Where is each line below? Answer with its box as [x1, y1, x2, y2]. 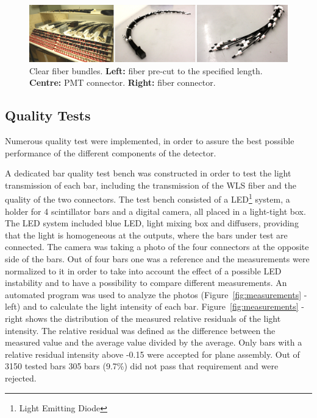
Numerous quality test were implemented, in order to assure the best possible [5, 134, 294, 147]
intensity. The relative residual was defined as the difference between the [5, 324, 276, 336]
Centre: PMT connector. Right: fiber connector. [29, 76, 216, 89]
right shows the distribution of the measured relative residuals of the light [5, 312, 281, 324]
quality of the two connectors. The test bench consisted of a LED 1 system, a [5, 191, 290, 205]
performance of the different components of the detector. [5, 146, 216, 159]
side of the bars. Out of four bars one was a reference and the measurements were [5, 252, 310, 265]
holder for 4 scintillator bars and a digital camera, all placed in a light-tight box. [5, 204, 306, 217]
